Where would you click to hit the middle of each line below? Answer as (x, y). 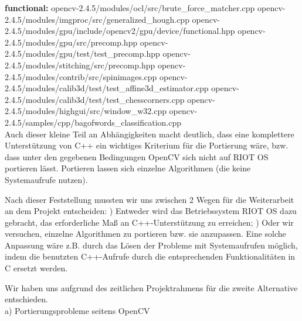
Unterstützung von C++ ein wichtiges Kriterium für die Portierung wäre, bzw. (147, 145)
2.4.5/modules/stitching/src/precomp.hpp (80, 65)
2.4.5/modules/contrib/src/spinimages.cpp (81, 76)
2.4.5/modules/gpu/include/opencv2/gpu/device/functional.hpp (120, 31)
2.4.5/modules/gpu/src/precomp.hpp (71, 42)
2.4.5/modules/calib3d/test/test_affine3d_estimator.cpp (107, 88)
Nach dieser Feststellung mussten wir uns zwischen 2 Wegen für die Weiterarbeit (150, 199)
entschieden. (26, 299)
